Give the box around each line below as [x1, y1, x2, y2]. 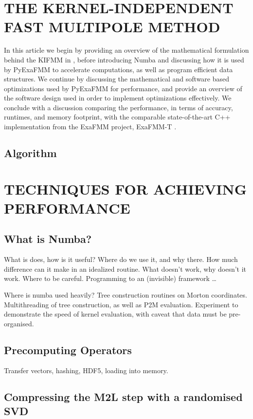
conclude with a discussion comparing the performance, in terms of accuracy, [4, 102, 233, 112]
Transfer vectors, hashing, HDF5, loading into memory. [4, 365, 168, 375]
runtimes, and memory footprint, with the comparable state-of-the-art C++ [4, 112, 231, 122]
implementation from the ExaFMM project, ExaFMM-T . [4, 121, 177, 132]
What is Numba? [4, 231, 92, 246]
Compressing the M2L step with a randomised [4, 389, 243, 404]
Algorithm [4, 145, 57, 160]
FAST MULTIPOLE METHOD [4, 17, 220, 37]
